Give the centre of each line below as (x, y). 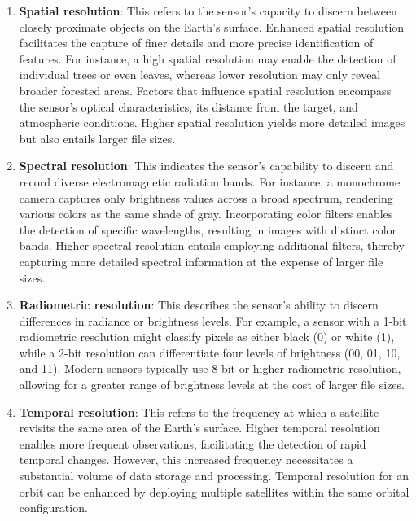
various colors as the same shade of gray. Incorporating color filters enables (206, 214)
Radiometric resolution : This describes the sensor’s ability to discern (199, 305)
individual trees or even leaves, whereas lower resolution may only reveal (200, 74)
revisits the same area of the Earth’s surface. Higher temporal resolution (199, 428)
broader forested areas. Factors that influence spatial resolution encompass (205, 90)
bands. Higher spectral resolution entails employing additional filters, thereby (212, 245)
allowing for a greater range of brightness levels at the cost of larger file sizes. (212, 385)
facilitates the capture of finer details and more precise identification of (196, 43)
